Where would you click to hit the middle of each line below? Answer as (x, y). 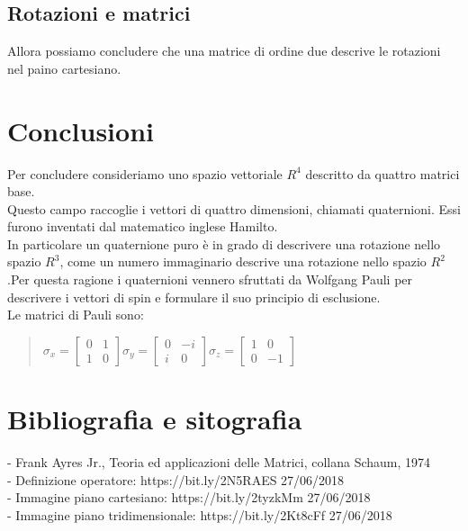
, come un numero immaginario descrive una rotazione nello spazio (243, 261)
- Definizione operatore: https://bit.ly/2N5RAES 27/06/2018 (176, 479)
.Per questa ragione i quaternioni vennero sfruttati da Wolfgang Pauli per (210, 279)
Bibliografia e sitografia (155, 419)
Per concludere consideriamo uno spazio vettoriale (145, 173)
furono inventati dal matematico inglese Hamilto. (143, 226)
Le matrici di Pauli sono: (76, 315)
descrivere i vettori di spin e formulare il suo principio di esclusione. (194, 297)
